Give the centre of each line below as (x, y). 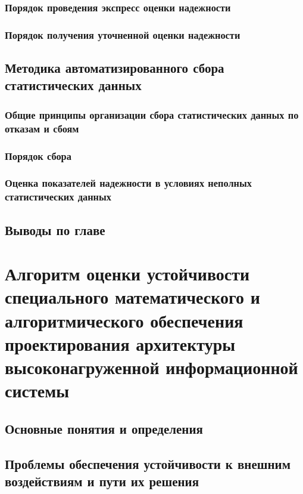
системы (37, 390)
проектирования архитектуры (120, 343)
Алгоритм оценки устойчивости (127, 274)
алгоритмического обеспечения (124, 320)
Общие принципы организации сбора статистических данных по (152, 114)
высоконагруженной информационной (151, 367)
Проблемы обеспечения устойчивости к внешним (148, 463)
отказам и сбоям (42, 128)
